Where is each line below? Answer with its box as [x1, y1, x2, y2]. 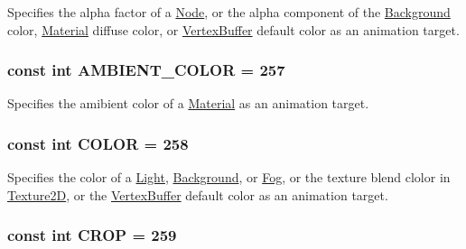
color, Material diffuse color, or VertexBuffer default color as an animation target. [7, 20, 460, 39]
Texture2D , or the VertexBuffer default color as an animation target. [7, 185, 388, 204]
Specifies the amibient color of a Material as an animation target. [7, 94, 369, 113]
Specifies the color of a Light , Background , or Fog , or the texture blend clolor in [7, 168, 451, 187]
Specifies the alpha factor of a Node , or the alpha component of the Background [7, 3, 451, 21]
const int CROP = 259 [7, 224, 177, 246]
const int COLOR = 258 [7, 132, 189, 154]
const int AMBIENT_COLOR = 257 [7, 59, 285, 81]
